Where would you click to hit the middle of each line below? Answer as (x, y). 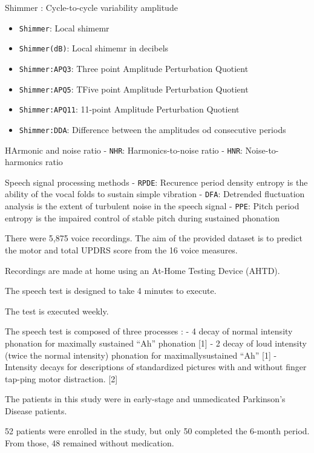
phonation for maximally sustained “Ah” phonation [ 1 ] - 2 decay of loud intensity (156, 343)
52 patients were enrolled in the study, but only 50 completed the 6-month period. (157, 431)
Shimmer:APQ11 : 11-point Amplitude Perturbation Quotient (129, 109)
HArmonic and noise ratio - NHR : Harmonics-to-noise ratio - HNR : (124, 150)
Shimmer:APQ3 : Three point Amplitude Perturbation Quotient (134, 68)
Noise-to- (262, 150)
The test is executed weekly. (57, 311)
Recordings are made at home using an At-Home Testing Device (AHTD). (142, 270)
